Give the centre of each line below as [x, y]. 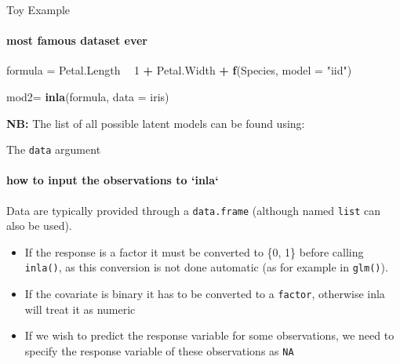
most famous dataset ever [77, 40]
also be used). [39, 226]
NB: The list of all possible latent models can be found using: [156, 123]
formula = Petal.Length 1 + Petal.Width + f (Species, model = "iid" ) [179, 70]
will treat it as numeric [80, 309]
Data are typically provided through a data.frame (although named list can [194, 210]
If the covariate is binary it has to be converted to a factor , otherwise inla [205, 294]
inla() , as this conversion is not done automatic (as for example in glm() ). [206, 267]
